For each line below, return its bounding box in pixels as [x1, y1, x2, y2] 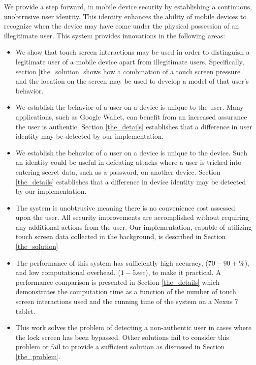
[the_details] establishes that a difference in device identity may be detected [15, 176, 246, 186]
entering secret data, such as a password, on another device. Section [15, 166, 221, 177]
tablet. [15, 305, 35, 316]
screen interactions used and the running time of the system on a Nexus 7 [15, 296, 238, 306]
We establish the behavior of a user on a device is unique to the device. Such [15, 147, 247, 157]
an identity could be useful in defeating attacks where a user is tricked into [15, 157, 242, 167]
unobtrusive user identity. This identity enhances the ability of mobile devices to [4, 11, 247, 21]
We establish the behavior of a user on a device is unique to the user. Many [15, 102, 244, 112]
